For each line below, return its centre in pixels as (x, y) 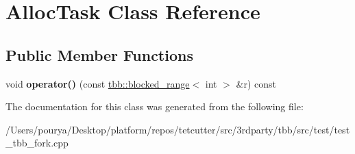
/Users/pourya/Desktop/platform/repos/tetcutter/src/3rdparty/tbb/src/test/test (178, 129)
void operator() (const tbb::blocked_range (98, 83)
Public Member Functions (99, 54)
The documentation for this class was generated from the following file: (155, 106)
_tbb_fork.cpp (37, 143)
